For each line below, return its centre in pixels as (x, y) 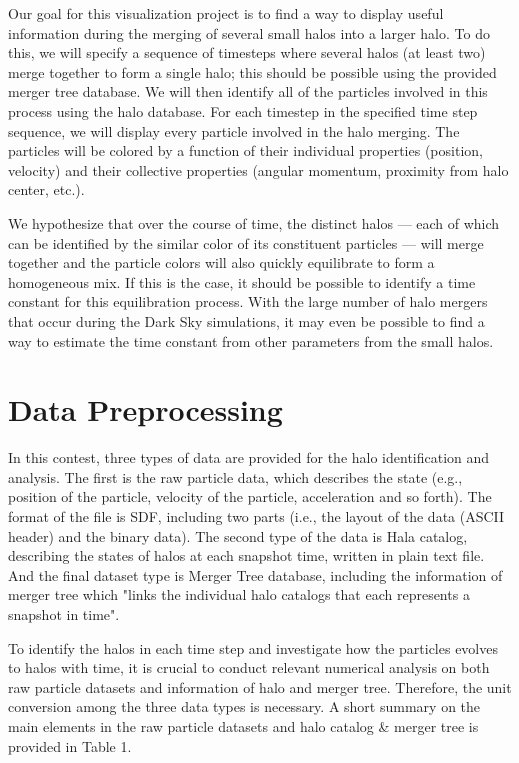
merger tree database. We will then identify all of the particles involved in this (248, 91)
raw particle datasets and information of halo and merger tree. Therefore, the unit (260, 686)
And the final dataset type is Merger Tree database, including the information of (255, 574)
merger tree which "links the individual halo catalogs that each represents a (239, 594)
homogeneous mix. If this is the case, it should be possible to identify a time (242, 281)
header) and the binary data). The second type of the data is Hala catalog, (238, 535)
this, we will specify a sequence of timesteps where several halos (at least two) (247, 52)
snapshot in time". (64, 613)
